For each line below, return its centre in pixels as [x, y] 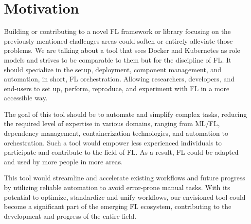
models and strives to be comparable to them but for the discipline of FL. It [118, 59]
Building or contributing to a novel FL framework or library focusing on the [117, 31]
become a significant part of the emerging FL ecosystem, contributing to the [118, 206]
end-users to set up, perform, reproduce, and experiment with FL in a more [117, 88]
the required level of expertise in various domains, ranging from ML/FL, [112, 123]
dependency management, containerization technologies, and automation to [116, 133]
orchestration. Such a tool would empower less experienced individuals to [113, 142]
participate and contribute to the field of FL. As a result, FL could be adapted [121, 152]
